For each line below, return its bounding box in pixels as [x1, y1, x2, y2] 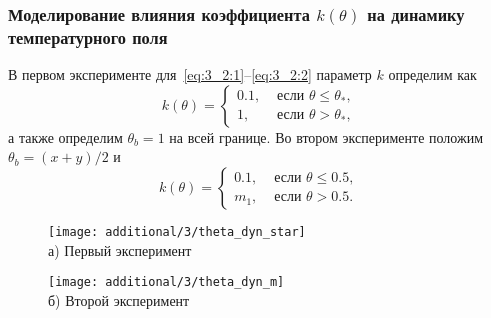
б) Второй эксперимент [48, 289, 190, 310]
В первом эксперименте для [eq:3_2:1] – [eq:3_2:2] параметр [8, 64, 372, 85]
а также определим [8, 126, 123, 147]
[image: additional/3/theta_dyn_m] [48, 275, 285, 290]
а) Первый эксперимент [48, 239, 192, 260]
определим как [388, 64, 477, 85]
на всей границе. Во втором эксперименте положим [169, 126, 483, 147]
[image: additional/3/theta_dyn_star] [48, 224, 306, 239]
